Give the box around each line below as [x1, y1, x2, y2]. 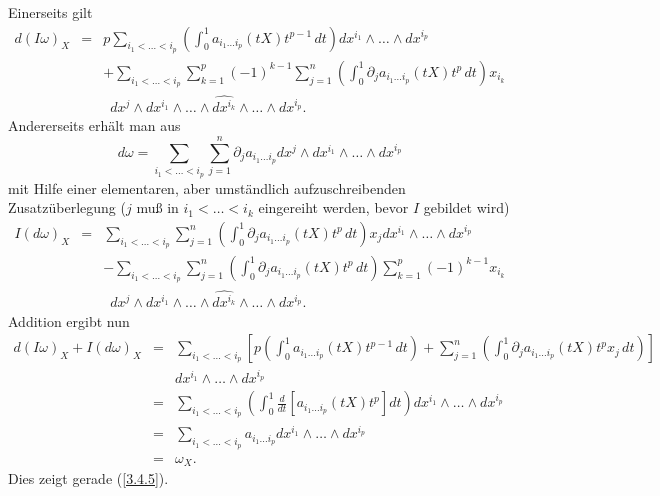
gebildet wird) [423, 197, 510, 218]
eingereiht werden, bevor [258, 197, 409, 218]
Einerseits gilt [8, 2, 93, 22]
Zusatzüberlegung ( [8, 197, 126, 218]
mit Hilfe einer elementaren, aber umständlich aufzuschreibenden [8, 177, 406, 198]
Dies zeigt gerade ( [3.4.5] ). [8, 468, 169, 489]
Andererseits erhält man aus [8, 115, 181, 136]
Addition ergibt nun [8, 310, 130, 331]
